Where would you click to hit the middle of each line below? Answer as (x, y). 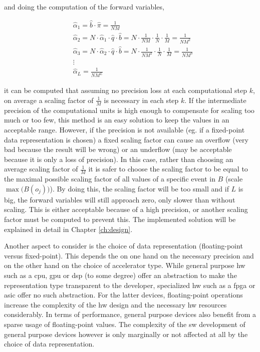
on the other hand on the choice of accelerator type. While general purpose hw (125, 265)
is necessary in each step (141, 100)
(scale (234, 179)
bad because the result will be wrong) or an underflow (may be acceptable (118, 149)
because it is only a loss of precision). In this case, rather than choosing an (119, 159)
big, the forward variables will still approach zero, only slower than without (120, 199)
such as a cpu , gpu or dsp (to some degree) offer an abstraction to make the (120, 275)
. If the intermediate (215, 100)
